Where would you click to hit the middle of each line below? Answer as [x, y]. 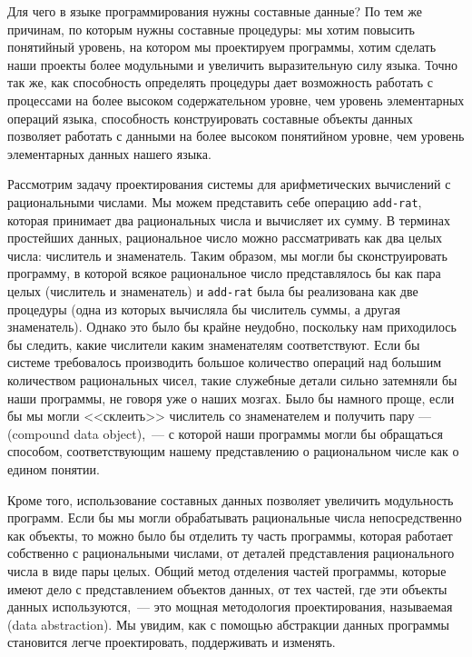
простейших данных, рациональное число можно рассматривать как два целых [225, 238]
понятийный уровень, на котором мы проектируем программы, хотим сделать [222, 47]
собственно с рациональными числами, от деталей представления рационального [231, 553]
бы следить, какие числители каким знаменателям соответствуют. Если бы [214, 344]
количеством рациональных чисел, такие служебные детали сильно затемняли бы [232, 380]
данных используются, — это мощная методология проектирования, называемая [230, 607]
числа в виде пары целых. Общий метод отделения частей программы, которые [227, 570]
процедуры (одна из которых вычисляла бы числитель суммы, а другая [204, 309]
